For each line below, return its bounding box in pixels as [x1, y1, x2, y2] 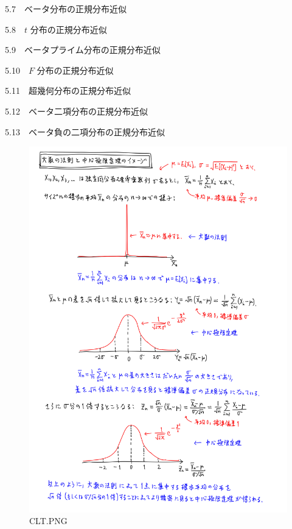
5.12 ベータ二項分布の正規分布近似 [5, 104, 148, 117]
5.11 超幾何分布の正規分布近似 [5, 84, 131, 97]
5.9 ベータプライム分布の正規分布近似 [5, 43, 161, 56]
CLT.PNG [29, 514, 68, 527]
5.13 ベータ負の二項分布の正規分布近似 [5, 125, 165, 138]
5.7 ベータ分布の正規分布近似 [5, 2, 127, 15]
